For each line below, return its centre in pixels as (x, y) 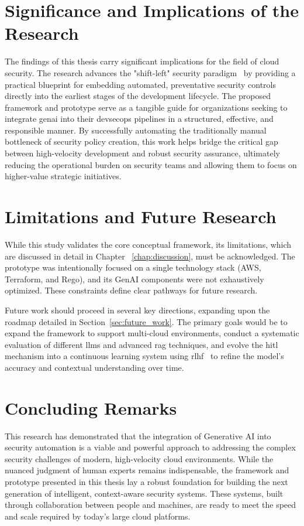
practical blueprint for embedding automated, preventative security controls (140, 84)
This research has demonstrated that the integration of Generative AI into (138, 436)
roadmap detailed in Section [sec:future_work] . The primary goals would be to (146, 321)
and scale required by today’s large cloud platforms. (98, 516)
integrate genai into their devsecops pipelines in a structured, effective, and (139, 119)
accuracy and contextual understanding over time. (94, 367)
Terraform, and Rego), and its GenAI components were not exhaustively (134, 279)
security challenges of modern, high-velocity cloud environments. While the (139, 458)
